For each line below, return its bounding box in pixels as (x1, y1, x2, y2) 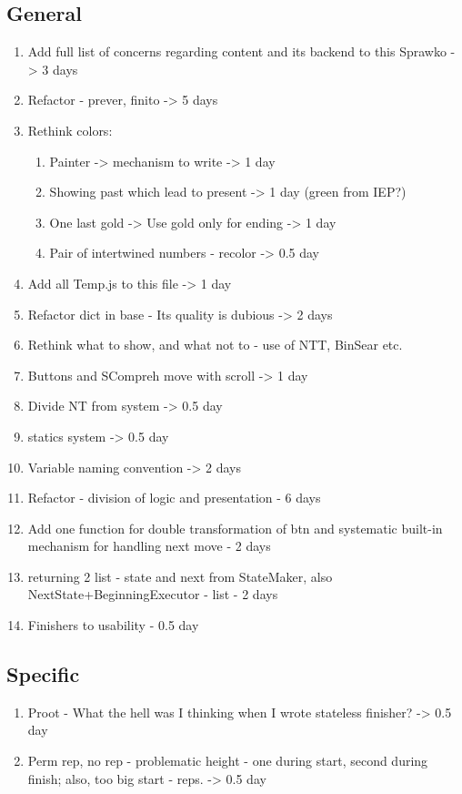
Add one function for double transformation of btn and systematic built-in (27, 518, 443, 537)
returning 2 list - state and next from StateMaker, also (27, 566, 333, 585)
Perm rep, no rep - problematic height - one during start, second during (27, 751, 428, 770)
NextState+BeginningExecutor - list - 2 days (27, 585, 278, 604)
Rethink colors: (27, 120, 113, 139)
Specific (6, 660, 80, 688)
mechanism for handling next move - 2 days (27, 536, 271, 555)
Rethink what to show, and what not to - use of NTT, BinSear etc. (27, 335, 403, 354)
